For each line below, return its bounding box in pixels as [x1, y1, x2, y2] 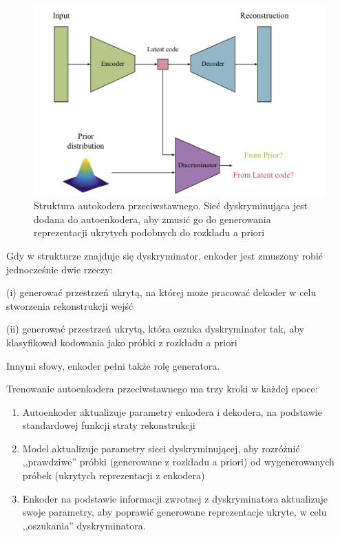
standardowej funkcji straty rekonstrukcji [22, 418, 195, 432]
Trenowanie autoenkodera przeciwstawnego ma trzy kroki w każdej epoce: [6, 381, 318, 396]
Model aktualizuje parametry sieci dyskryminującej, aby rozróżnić [22, 441, 300, 455]
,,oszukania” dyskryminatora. [22, 518, 146, 532]
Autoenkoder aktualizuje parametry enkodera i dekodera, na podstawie [22, 404, 322, 419]
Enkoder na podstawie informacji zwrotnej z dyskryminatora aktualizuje [22, 491, 328, 505]
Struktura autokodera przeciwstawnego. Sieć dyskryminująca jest [34, 198, 308, 213]
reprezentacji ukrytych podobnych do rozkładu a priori [34, 225, 265, 240]
